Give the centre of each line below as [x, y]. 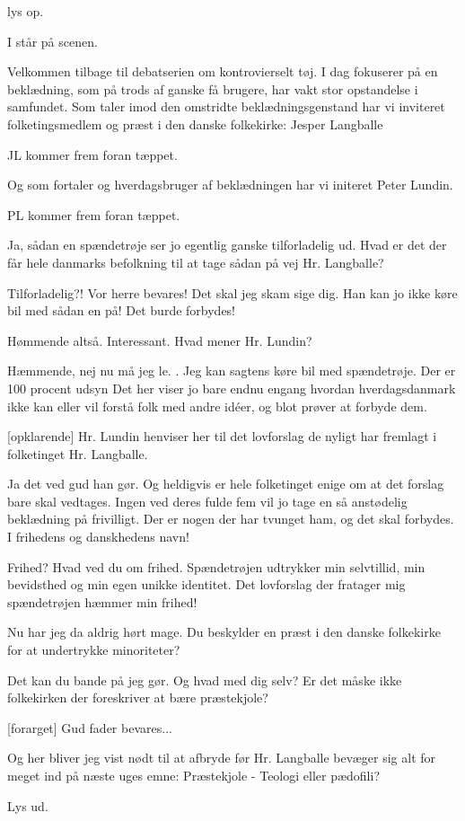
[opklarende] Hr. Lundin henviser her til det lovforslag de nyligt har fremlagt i [222, 436]
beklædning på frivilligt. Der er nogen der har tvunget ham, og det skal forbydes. [231, 519]
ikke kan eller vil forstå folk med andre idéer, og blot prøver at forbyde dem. [217, 406]
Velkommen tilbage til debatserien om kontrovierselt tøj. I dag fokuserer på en [223, 71]
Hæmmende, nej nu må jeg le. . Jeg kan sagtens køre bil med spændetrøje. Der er [232, 371]
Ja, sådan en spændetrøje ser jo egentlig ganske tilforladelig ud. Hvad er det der [227, 245]
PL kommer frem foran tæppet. [94, 214]
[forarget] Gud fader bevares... [90, 727]
